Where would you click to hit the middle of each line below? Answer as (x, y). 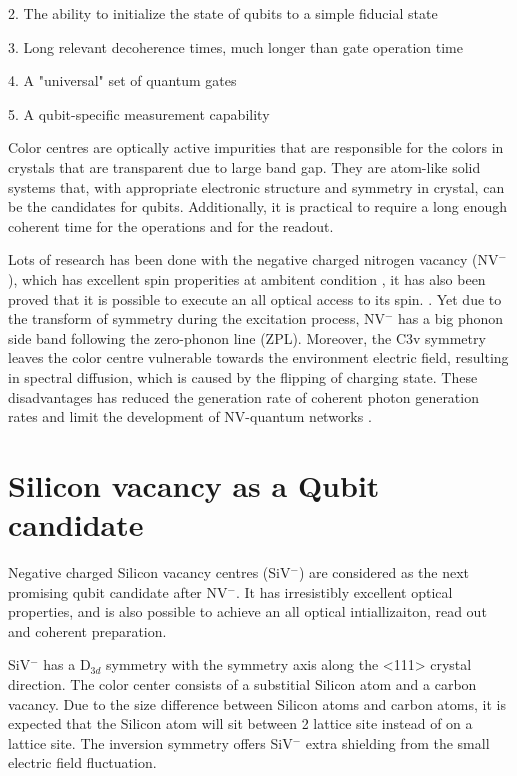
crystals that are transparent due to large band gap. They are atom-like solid (244, 166)
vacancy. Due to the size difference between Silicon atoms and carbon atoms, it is (257, 703)
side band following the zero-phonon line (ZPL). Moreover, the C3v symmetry (247, 337)
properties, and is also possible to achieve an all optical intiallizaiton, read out (247, 611)
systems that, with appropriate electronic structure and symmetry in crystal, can (256, 186)
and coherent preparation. (87, 630)
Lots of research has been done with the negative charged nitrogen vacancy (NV (253, 259)
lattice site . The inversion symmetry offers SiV (150, 742)
